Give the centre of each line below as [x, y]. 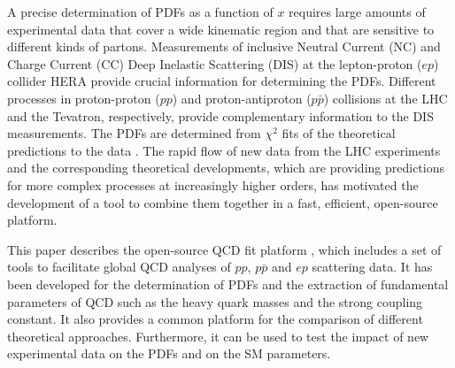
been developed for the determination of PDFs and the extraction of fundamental [228, 284]
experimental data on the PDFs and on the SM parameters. [169, 353]
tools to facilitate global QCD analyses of [119, 267]
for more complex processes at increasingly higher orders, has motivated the [213, 184]
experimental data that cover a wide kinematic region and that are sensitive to [221, 29]
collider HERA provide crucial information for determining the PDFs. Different [222, 81]
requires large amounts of [357, 11]
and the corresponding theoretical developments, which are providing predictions [226, 168]
